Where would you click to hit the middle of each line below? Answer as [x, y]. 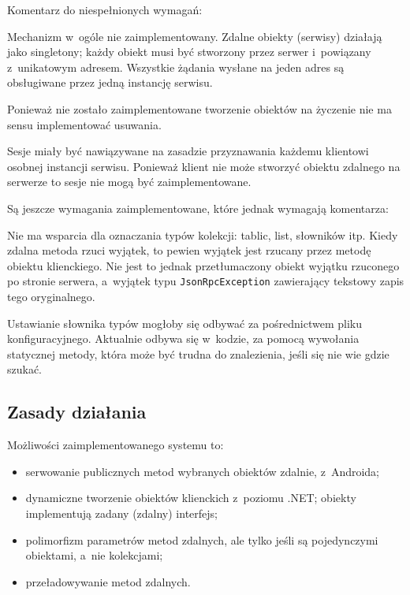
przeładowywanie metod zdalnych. [108, 581]
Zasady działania [77, 412]
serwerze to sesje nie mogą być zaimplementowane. [129, 182]
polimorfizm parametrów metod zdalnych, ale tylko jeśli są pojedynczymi [202, 539]
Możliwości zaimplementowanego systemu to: [116, 445]
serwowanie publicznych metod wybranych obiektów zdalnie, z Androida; [203, 471]
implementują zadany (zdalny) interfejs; [121, 513]
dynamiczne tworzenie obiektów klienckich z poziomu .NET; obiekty [191, 498]
